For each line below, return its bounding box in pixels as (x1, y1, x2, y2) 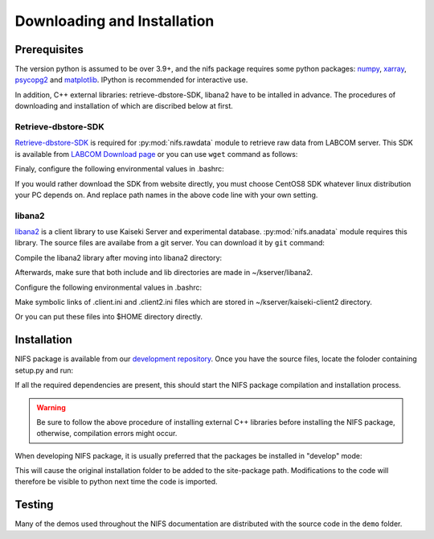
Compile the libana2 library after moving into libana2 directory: (14, 253, 223, 262)
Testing (14, 498, 54, 512)
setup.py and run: (14, 365, 74, 375)
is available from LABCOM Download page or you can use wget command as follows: (14, 149, 298, 158)
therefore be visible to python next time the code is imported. (14, 477, 218, 487)
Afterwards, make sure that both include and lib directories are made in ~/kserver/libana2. (14, 268, 313, 278)
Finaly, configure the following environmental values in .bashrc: (14, 164, 224, 174)
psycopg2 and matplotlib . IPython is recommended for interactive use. (14, 75, 248, 84)
